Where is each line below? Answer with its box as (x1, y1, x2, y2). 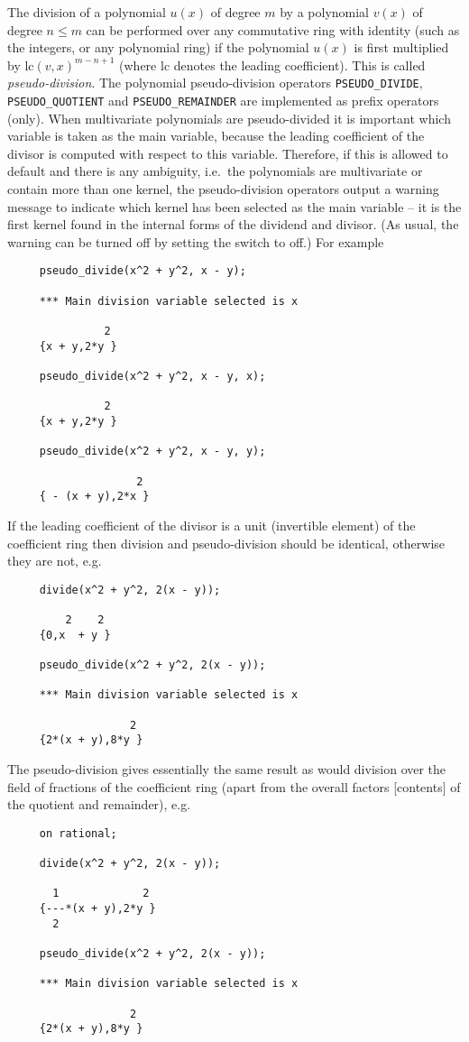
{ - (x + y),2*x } (39, 490, 150, 503)
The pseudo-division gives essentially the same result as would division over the (7, 759, 446, 778)
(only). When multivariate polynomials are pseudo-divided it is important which (7, 108, 451, 127)
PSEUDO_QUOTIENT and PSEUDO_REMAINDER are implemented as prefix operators (7, 91, 439, 110)
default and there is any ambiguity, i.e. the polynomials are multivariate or (7, 161, 423, 180)
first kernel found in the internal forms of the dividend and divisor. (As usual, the (7, 215, 459, 234)
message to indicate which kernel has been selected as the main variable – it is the (7, 197, 462, 216)
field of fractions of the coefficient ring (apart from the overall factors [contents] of (7, 777, 461, 796)
